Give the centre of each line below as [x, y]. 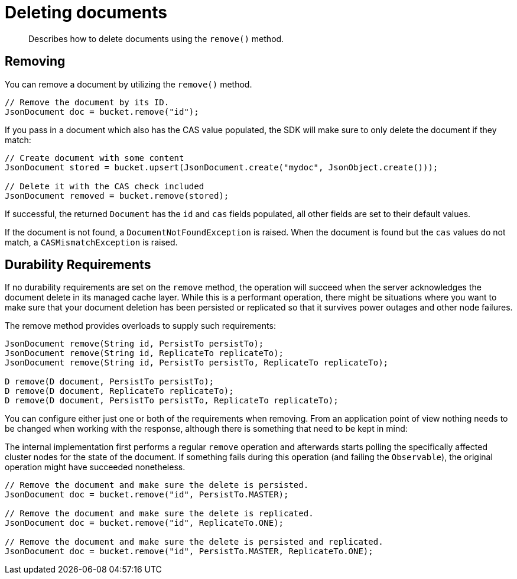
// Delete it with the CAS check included [105, 186]
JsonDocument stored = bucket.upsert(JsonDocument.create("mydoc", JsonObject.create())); [222, 167]
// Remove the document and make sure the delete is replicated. [159, 514]
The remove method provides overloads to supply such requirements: [140, 326]
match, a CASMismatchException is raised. [91, 242]
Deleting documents [86, 12]
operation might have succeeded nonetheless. [95, 467]
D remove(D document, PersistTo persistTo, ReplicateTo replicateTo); [172, 401]
